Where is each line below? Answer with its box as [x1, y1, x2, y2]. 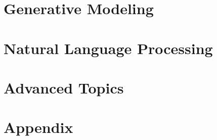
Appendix [4, 117, 73, 137]
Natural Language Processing [4, 37, 213, 58]
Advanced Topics [4, 77, 124, 98]
